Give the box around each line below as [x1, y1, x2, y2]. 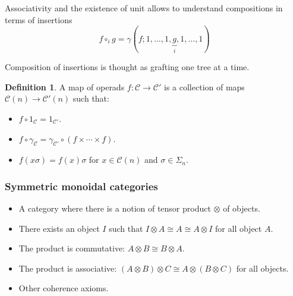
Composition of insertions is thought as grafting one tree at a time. [5, 61, 250, 73]
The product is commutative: [18, 242, 125, 254]
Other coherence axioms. [18, 282, 109, 294]
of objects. [223, 202, 260, 215]
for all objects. [236, 262, 289, 274]
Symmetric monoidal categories [5, 178, 158, 193]
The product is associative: [18, 262, 117, 274]
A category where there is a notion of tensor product [18, 202, 211, 215]
